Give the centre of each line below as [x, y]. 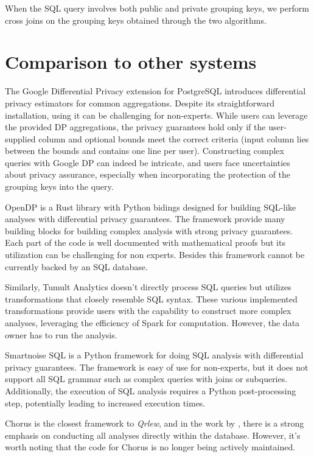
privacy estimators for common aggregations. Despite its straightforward [140, 103]
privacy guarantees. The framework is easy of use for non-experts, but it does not [157, 367]
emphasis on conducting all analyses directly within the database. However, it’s [153, 435]
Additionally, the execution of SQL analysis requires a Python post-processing [151, 390]
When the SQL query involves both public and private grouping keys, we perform [157, 8]
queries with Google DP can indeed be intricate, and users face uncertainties [148, 162]
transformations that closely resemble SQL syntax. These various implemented [151, 298]
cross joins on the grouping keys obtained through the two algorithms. [136, 20]
